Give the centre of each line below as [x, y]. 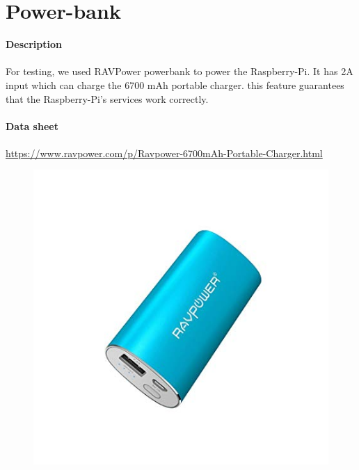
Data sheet [32, 125]
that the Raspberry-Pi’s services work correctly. [107, 98]
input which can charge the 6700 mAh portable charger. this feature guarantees [175, 84]
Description [34, 44]
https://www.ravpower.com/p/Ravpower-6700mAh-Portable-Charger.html [164, 153]
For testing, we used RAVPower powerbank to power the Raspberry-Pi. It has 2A [179, 71]
